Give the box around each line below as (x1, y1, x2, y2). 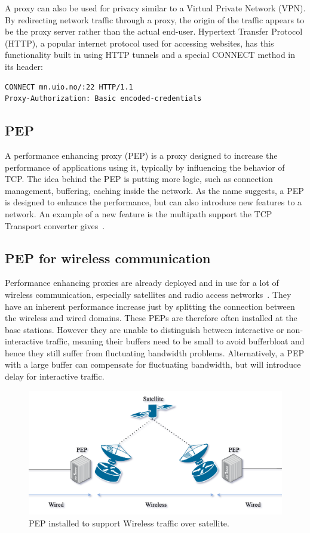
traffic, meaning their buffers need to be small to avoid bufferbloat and (45, 335, 305, 347)
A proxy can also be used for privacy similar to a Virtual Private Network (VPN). (5, 2, 306, 14)
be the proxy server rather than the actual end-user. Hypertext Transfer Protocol (5, 25, 303, 38)
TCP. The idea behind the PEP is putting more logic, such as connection (5, 172, 273, 185)
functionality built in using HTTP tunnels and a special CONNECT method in (5, 48, 296, 61)
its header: (5, 60, 43, 72)
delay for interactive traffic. (5, 370, 105, 383)
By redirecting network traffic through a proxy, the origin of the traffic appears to (5, 13, 305, 26)
